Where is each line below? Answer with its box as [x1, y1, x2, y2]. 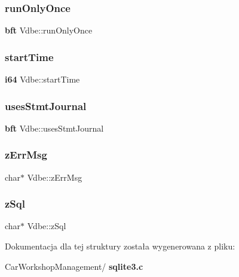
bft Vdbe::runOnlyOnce [5, 24, 93, 36]
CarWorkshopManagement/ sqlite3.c [5, 260, 143, 272]
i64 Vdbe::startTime [5, 73, 80, 86]
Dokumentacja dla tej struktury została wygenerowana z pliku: [5, 240, 235, 252]
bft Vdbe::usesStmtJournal [5, 121, 104, 134]
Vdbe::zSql [27, 220, 66, 232]
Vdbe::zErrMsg [27, 171, 82, 183]
